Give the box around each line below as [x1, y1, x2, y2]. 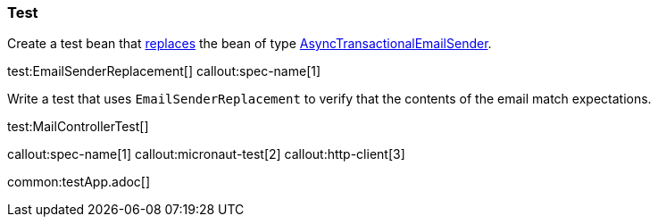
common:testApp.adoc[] [7, 174, 151, 190]
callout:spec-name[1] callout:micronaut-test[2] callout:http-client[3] [7, 146, 405, 162]
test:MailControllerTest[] [7, 119, 149, 135]
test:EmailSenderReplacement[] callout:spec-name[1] [7, 63, 321, 79]
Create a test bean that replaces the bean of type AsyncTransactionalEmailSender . [7, 36, 492, 52]
